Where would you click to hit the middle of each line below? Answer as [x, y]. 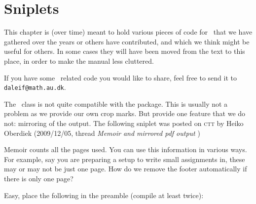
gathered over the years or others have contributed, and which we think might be [127, 41]
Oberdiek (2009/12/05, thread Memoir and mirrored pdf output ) [102, 133]
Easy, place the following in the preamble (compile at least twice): [104, 195]
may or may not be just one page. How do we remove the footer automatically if [126, 169]
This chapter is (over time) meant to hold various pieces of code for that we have [128, 32]
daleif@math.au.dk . [35, 87]
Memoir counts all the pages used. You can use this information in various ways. [126, 149]
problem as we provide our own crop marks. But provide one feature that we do [125, 113]
